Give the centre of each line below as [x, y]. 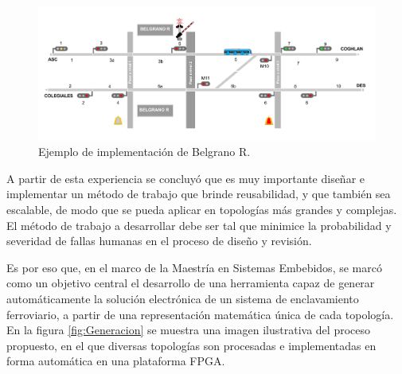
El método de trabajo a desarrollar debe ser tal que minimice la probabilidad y [199, 225]
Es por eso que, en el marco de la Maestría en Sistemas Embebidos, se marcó [194, 267]
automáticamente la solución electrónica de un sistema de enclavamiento [183, 299]
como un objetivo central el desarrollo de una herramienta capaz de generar [191, 283]
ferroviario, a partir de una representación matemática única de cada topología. [200, 314]
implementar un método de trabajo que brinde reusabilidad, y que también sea [199, 194]
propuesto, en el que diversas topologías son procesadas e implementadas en [191, 345]
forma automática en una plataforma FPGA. [116, 361]
